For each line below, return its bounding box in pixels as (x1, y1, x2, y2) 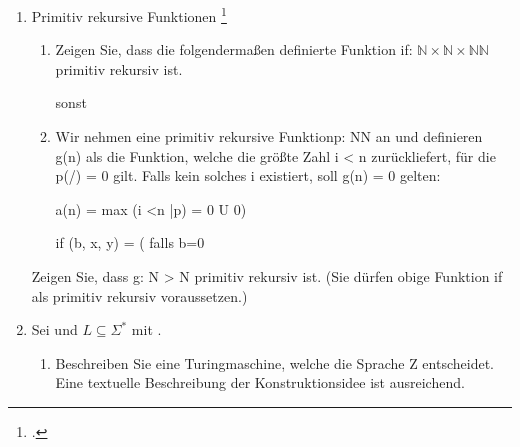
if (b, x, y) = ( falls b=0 (55, 232, 205, 253)
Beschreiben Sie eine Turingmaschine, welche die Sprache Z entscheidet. (55, 352, 494, 373)
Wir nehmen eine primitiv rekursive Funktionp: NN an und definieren (55, 126, 483, 147)
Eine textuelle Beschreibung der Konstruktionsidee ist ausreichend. (55, 372, 465, 393)
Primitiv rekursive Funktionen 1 (31, 3, 227, 26)
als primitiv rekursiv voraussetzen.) (31, 285, 248, 306)
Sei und (31, 319, 78, 340)
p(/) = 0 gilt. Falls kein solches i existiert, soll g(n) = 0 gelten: (55, 165, 441, 186)
